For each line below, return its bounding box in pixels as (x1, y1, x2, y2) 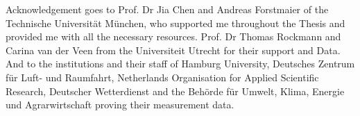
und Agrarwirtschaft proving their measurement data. (6, 97, 234, 112)
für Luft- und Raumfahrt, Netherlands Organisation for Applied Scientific (6, 69, 319, 84)
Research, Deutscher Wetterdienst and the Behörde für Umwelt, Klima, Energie (6, 83, 345, 98)
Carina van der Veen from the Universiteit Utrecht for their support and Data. (6, 42, 341, 57)
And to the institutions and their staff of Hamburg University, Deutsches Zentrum (6, 56, 355, 71)
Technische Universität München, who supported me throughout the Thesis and (6, 15, 345, 30)
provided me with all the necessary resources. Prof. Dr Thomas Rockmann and (6, 29, 341, 44)
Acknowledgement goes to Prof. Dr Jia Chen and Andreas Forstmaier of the (6, 2, 329, 16)
